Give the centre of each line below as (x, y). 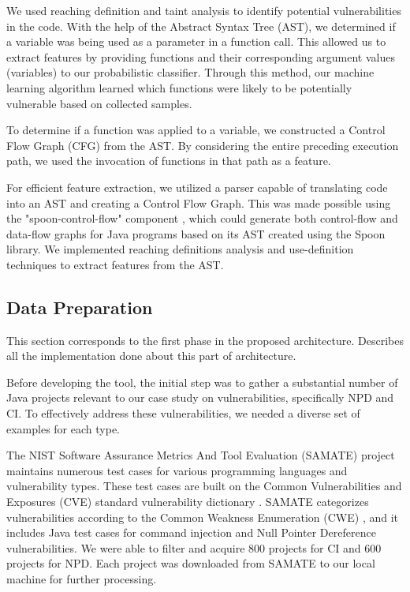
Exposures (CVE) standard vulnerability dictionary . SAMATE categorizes (188, 502)
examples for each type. (63, 428)
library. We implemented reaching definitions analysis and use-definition (180, 249)
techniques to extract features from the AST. (115, 264)
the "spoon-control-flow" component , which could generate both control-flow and (202, 218)
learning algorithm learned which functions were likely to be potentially (179, 87)
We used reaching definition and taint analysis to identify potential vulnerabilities (204, 10)
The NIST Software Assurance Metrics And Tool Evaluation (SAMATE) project (201, 455)
